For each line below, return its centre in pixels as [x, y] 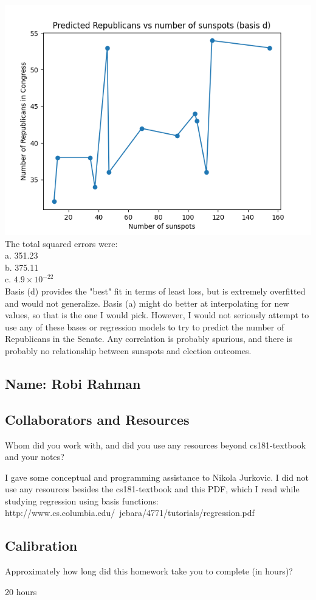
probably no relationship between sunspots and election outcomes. [128, 350]
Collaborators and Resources [97, 419]
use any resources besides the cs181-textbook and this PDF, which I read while [152, 489]
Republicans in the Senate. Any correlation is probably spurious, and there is [149, 339]
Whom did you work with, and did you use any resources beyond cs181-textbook [156, 445]
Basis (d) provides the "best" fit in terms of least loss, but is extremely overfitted [155, 291]
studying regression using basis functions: [82, 501]
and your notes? [35, 457]
